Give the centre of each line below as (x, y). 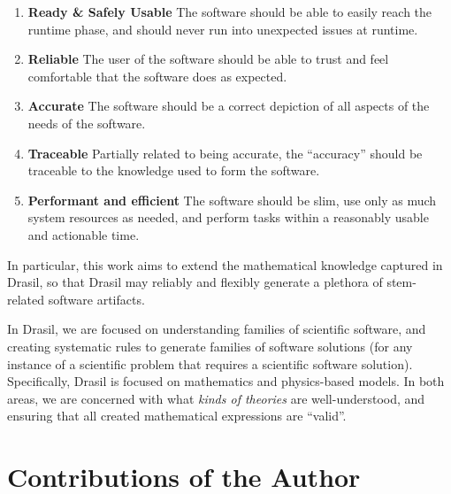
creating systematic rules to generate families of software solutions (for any (210, 346)
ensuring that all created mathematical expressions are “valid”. (177, 416)
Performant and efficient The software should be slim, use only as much (232, 200)
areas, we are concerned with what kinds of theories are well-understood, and (216, 398)
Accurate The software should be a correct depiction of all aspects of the (229, 106)
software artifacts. (96, 299)
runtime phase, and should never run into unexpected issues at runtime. (223, 29)
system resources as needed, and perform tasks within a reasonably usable (228, 217)
